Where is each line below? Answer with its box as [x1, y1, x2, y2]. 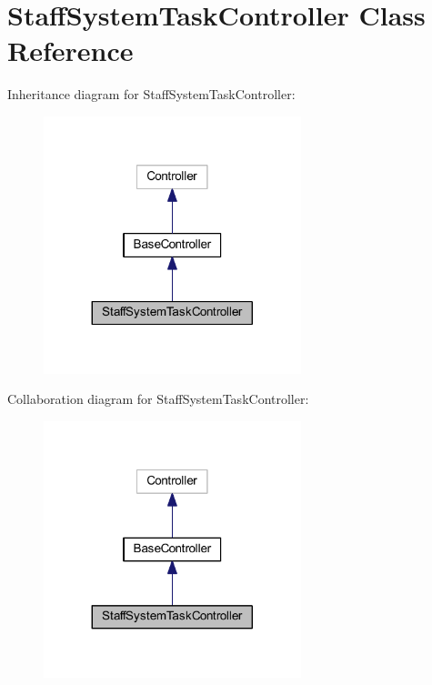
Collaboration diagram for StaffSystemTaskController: [7, 389, 309, 408]
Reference [7, 32, 134, 69]
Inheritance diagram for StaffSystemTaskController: [7, 85, 296, 104]
